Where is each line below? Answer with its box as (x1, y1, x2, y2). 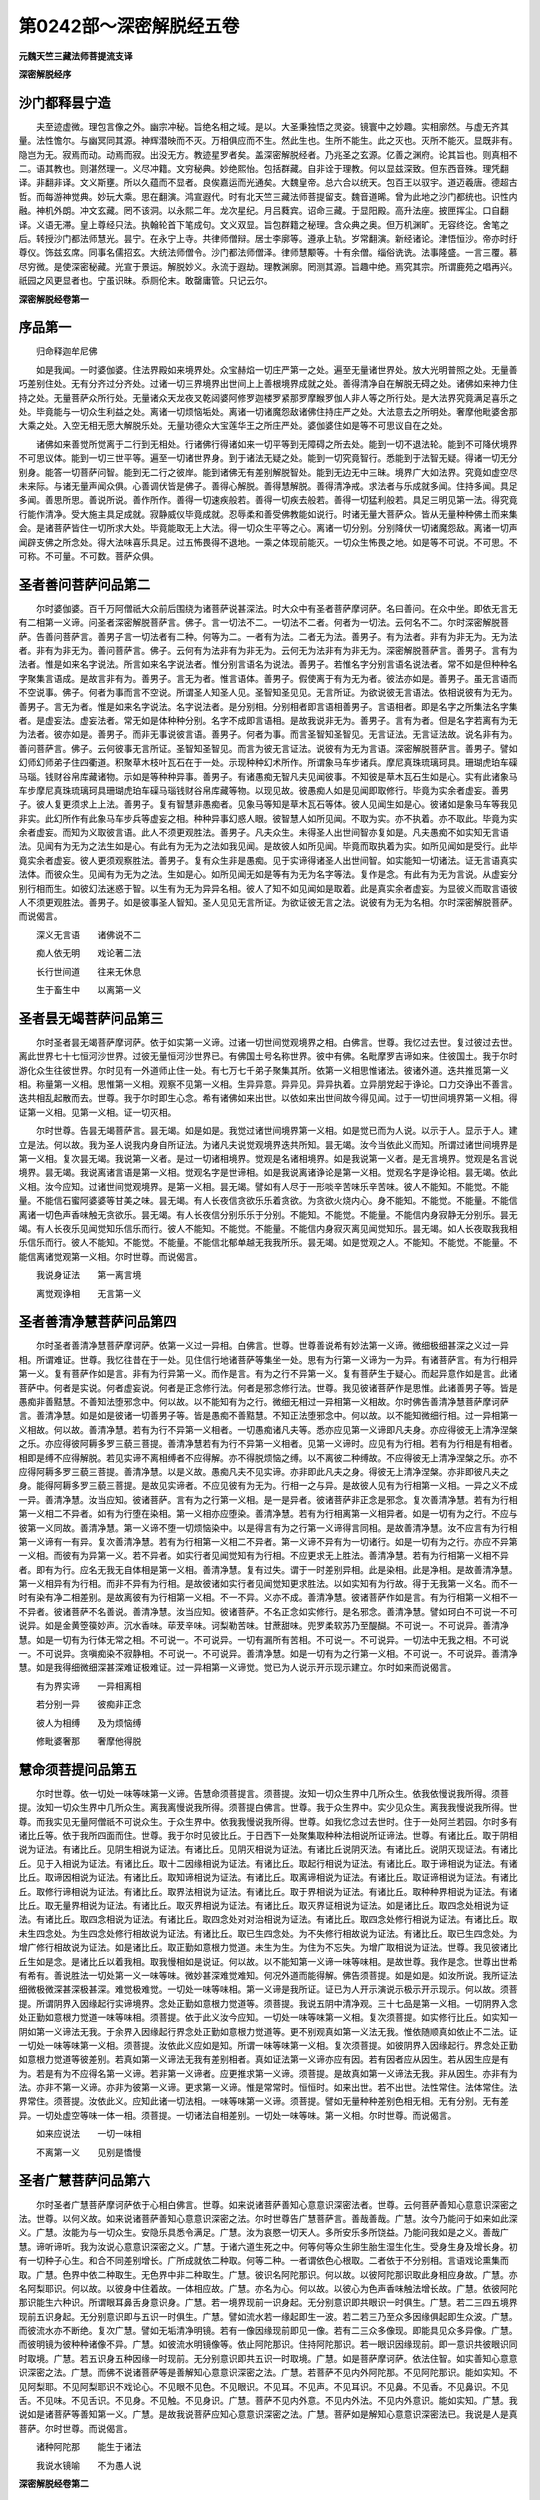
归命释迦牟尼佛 (35, 345, 98, 357)
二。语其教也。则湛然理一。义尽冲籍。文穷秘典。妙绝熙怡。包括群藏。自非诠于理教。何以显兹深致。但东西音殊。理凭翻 (18, 163, 509, 175)
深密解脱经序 (18, 68, 72, 80)
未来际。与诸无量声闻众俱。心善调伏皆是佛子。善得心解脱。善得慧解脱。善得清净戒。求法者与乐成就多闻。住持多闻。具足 (18, 480, 518, 492)
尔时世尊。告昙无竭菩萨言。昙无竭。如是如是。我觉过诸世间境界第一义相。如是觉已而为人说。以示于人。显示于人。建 (35, 1125, 518, 1137)
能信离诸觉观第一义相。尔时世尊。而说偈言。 (18, 1250, 203, 1262)
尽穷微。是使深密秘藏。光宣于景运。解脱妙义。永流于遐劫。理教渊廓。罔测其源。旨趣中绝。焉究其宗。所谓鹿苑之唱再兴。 (18, 260, 518, 272)
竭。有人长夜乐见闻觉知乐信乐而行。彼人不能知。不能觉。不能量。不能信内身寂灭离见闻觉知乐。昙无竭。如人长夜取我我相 (18, 1222, 518, 1234)
